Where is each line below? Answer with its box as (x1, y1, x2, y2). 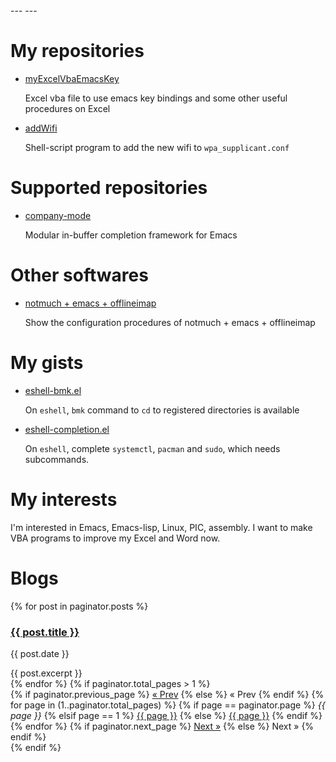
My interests (10, 488, 118, 511)
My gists (10, 352, 84, 374)
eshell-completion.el (24, 423, 110, 435)
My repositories (10, 40, 145, 63)
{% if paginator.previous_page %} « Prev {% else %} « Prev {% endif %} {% (10, 688, 325, 700)
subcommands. (24, 453, 90, 465)
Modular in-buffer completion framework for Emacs (24, 229, 238, 241)
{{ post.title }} (10, 625, 80, 639)
